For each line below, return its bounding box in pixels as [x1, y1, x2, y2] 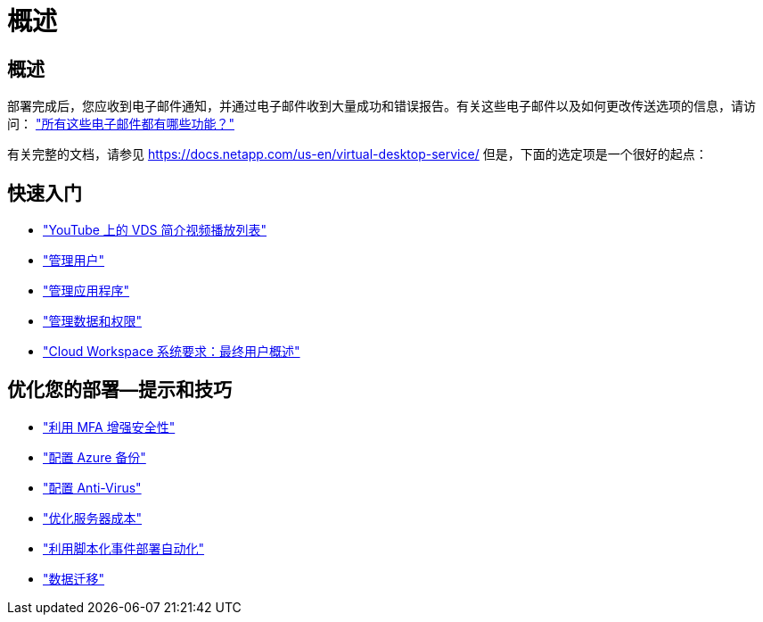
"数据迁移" [43, 570, 105, 586]
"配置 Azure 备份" [43, 449, 146, 465]
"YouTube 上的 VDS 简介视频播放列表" [43, 222, 267, 238]
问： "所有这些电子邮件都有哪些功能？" [7, 116, 234, 132]
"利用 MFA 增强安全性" [43, 419, 176, 435]
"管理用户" [43, 253, 105, 269]
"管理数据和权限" [43, 313, 143, 329]
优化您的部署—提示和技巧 [7, 378, 232, 402]
